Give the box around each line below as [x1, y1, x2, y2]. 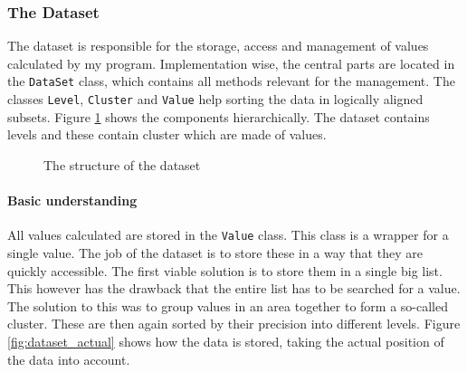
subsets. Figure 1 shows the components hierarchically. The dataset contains [7, 107, 430, 126]
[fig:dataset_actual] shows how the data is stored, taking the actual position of [7, 331, 444, 350]
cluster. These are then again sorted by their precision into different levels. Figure [7, 314, 461, 333]
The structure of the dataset [43, 155, 201, 174]
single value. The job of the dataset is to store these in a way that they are [7, 243, 423, 262]
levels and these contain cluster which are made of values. [7, 125, 327, 144]
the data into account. [7, 349, 130, 368]
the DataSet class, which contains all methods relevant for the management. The [7, 72, 455, 91]
